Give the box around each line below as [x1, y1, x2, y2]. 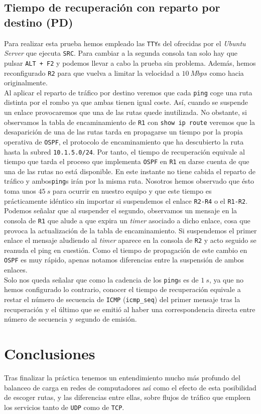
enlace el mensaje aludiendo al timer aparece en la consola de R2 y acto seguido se [4, 235, 256, 245]
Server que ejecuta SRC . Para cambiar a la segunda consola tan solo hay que [4, 48, 238, 58]
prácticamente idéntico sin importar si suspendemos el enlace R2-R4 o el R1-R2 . [4, 195, 248, 206]
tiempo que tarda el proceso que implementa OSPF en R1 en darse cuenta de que [4, 156, 249, 167]
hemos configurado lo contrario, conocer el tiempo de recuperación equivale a [4, 284, 241, 295]
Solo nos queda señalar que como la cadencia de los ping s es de [4, 274, 199, 285]
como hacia [209, 67, 244, 78]
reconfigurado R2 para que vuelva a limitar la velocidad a [4, 67, 180, 78]
